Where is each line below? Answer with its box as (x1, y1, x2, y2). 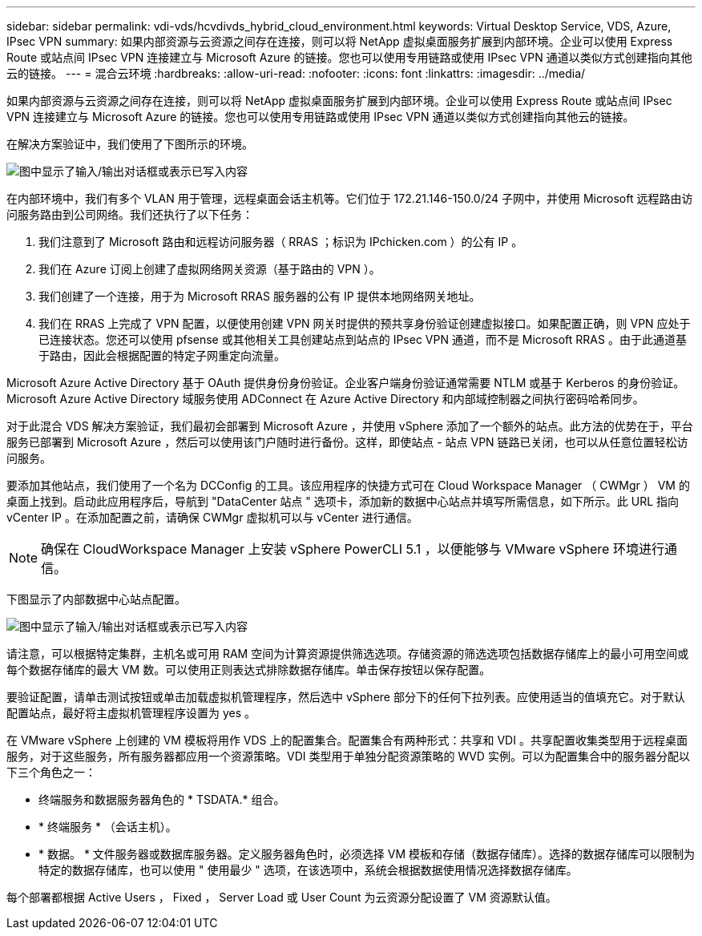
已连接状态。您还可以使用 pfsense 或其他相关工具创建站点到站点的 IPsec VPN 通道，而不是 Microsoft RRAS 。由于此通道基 (38, 333, 687, 346)
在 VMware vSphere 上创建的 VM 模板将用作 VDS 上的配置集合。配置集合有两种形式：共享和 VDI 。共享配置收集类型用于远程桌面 (6, 733, 688, 747)
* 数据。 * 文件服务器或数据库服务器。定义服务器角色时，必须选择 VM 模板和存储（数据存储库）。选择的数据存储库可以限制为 (38, 847, 696, 861)
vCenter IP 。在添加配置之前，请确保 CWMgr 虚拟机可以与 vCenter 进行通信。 (6, 510, 418, 524)
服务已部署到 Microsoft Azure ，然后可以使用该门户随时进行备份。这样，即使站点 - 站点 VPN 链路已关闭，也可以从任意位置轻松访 (6, 435, 688, 449)
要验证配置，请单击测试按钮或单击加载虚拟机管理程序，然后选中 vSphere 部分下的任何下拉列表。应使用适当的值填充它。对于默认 (6, 690, 685, 704)
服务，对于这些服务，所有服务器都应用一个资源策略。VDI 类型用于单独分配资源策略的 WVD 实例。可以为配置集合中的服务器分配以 (6, 749, 690, 763)
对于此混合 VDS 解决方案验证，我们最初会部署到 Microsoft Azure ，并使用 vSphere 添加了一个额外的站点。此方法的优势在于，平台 (6, 419, 693, 433)
